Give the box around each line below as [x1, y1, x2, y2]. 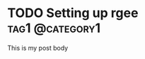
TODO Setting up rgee [7, 5, 139, 21]
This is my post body [7, 43, 69, 52]
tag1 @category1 [7, 20, 101, 36]
